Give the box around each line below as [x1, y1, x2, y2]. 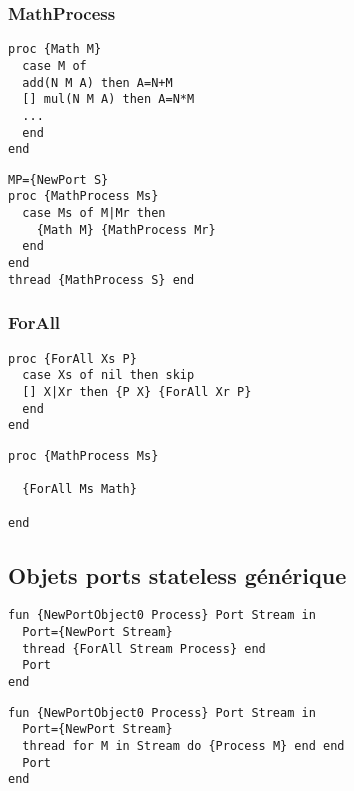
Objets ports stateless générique [8, 559, 347, 590]
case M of [22, 58, 87, 73]
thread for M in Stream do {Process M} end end [22, 738, 345, 753]
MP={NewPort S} [8, 172, 109, 187]
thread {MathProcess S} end [8, 272, 195, 287]
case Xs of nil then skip [22, 368, 195, 383]
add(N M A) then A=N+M [22, 75, 173, 90]
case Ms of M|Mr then [22, 206, 166, 221]
